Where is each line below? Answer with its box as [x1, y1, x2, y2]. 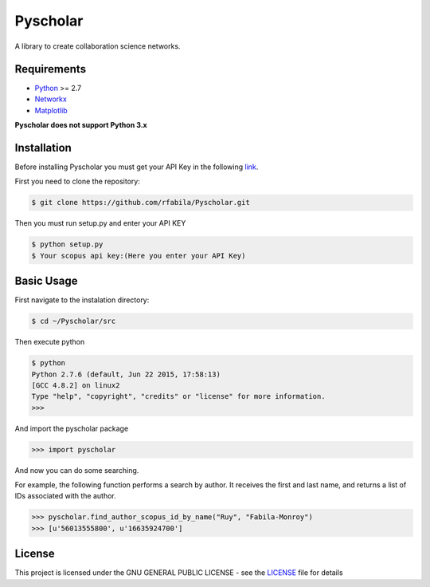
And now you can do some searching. [14, 465, 139, 475]
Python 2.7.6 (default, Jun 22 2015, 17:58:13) [31, 369, 221, 379]
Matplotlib [34, 105, 68, 115]
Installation [14, 140, 72, 155]
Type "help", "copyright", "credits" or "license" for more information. [31, 392, 326, 401]
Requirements [14, 62, 87, 76]
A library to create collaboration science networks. [14, 41, 181, 51]
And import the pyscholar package [14, 424, 129, 433]
